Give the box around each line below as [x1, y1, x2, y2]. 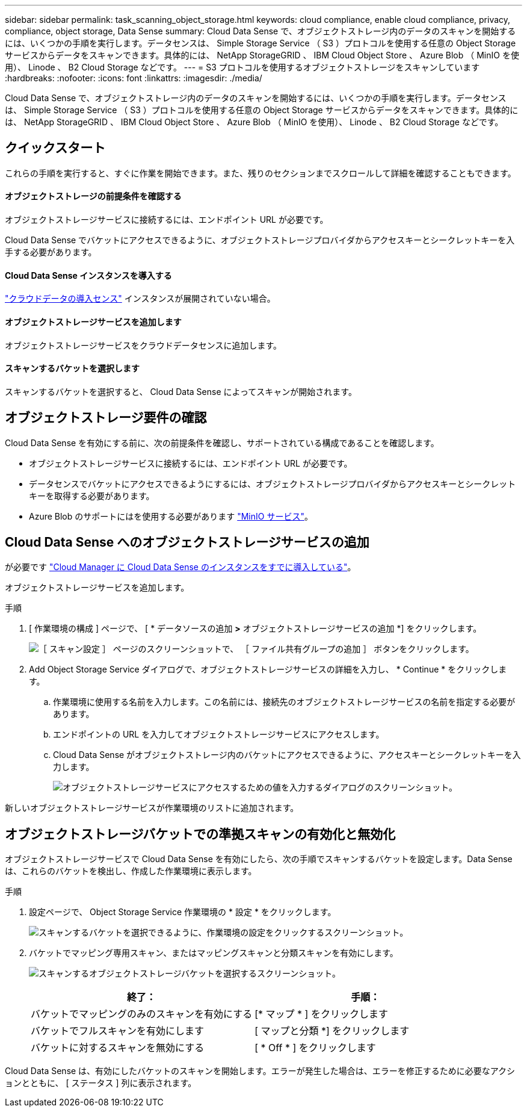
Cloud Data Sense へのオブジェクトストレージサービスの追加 [5, 534, 369, 550]
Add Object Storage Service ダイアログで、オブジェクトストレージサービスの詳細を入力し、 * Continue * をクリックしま [29, 664, 507, 675]
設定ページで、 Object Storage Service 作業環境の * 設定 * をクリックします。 [29, 907, 336, 918]
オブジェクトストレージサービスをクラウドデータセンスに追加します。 [5, 340, 282, 350]
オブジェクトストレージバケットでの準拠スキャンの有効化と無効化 [5, 826, 396, 842]
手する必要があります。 [5, 247, 97, 258]
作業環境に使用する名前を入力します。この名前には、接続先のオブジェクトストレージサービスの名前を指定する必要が [53, 697, 516, 707]
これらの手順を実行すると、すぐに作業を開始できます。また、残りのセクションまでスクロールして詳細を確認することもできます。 [5, 167, 516, 178]
